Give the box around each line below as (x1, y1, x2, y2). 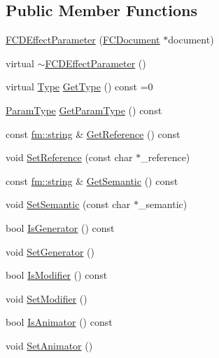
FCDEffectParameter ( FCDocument (6, 32, 160, 47)
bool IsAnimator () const (6, 315, 113, 329)
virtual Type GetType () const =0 (6, 79, 153, 94)
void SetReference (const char (6, 150, 133, 165)
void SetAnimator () (6, 338, 93, 352)
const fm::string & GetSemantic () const (6, 173, 178, 188)
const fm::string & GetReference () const (6, 126, 181, 141)
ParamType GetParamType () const (6, 102, 162, 117)
